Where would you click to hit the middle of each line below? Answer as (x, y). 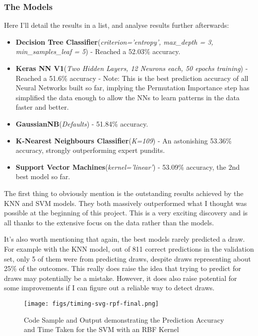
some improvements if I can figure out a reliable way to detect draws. (109, 288)
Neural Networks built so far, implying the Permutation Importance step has (132, 88)
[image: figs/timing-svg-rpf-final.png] (92, 303)
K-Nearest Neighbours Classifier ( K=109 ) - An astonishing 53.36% (124, 140)
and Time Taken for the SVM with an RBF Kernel (101, 329)
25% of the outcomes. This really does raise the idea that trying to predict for (123, 268)
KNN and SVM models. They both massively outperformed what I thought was (126, 203)
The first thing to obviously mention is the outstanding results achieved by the (124, 193)
